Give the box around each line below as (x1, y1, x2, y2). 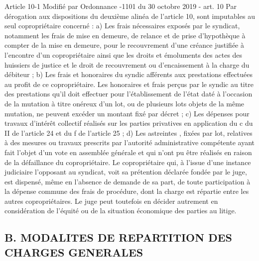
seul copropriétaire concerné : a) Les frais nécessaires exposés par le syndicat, (4, 20, 240, 31)
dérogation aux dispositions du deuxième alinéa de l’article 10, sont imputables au (4, 10, 255, 21)
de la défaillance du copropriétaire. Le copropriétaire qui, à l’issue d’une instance (4, 157, 251, 167)
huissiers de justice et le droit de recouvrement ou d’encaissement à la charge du (4, 59, 250, 70)
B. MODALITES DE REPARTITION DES (4, 230, 233, 245)
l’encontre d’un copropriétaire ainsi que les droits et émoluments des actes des (4, 49, 243, 60)
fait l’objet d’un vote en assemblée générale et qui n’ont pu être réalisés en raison (4, 147, 252, 157)
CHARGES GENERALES (4, 244, 143, 260)
